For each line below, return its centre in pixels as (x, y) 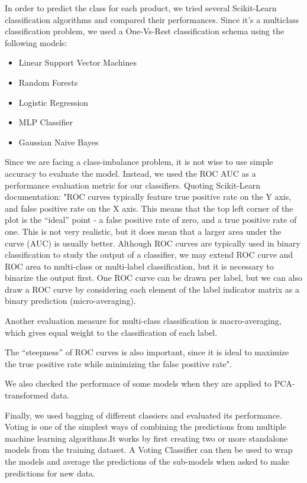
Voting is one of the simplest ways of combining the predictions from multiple (146, 427)
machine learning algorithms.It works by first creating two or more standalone (146, 438)
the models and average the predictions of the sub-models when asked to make (147, 461)
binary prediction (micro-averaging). (70, 301)
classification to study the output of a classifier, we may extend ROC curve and (149, 255)
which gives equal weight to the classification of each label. (111, 332)
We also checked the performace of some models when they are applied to (138, 383)
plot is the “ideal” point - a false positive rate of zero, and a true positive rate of (151, 220)
